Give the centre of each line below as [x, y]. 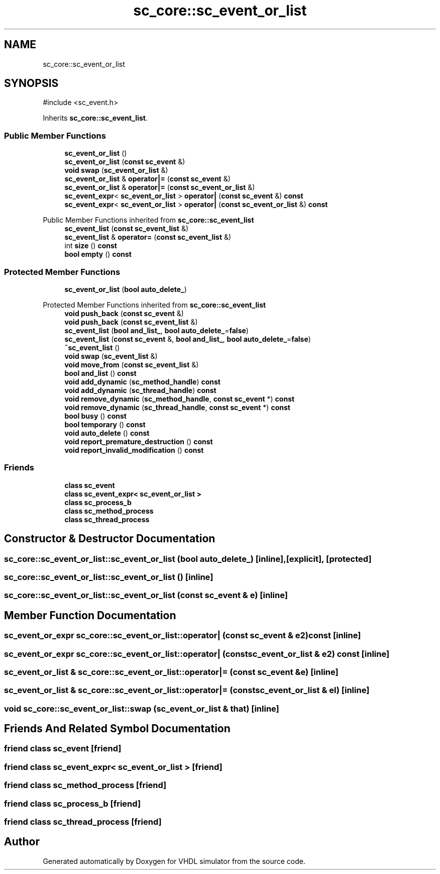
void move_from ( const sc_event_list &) [132, 364]
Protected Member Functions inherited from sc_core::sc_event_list [154, 305]
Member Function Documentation [90, 615]
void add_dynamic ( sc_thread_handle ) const [140, 390]
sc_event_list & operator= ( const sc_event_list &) [148, 237]
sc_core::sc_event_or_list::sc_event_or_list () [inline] [109, 577]
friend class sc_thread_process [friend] [83, 821]
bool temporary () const [105, 424]
